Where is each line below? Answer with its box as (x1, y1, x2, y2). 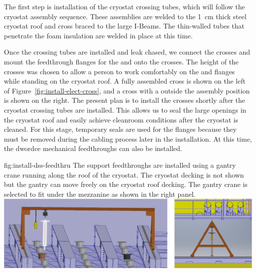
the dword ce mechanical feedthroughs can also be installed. (4, 143, 182, 153)
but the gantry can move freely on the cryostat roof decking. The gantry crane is (4, 179, 248, 189)
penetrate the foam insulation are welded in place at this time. (4, 30, 193, 40)
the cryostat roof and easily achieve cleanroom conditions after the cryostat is (4, 114, 238, 124)
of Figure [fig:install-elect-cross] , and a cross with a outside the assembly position (4, 85, 250, 95)
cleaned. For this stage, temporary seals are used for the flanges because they (4, 124, 237, 134)
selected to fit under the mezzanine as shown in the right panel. (4, 188, 196, 199)
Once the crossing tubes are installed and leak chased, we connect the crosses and (4, 47, 250, 57)
